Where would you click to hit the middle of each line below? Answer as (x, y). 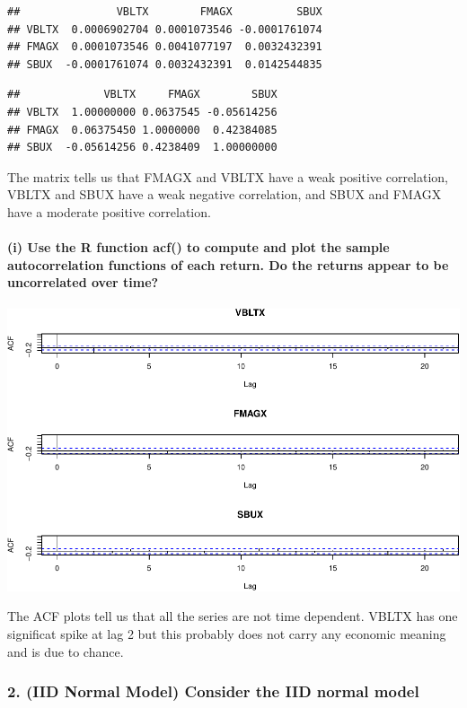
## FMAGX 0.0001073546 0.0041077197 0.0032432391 (165, 47)
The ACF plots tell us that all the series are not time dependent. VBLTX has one (233, 616)
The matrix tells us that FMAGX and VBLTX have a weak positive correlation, (228, 176)
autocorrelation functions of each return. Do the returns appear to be (228, 264)
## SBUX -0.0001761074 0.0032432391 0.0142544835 (165, 64)
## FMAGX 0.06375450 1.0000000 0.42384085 (142, 130)
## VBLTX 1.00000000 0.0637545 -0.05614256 (142, 112)
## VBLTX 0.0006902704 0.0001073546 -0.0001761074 (165, 29)
